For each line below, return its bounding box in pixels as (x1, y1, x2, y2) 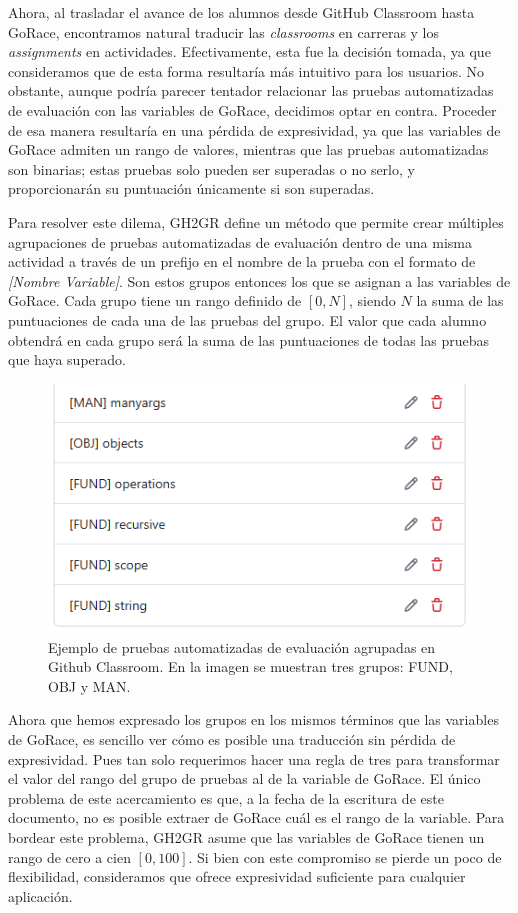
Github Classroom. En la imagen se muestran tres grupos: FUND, (48, 656, 453, 677)
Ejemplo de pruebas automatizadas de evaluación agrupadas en (48, 636, 436, 657)
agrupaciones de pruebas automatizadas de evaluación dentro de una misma (8, 231, 472, 252)
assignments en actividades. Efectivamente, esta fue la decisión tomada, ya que (8, 41, 491, 62)
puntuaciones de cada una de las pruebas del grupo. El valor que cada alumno (8, 309, 487, 330)
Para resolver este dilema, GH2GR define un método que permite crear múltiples (8, 211, 504, 232)
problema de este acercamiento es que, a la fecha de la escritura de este (8, 787, 444, 808)
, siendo (349, 290, 396, 311)
